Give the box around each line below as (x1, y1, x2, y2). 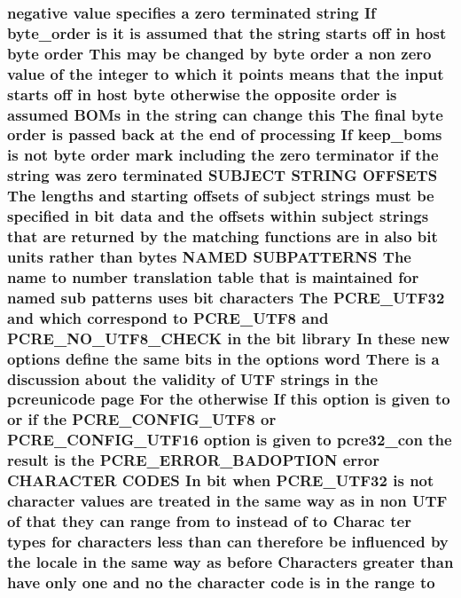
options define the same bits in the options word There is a (7, 347, 440, 369)
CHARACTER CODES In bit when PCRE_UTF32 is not (7, 469, 434, 492)
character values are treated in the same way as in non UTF (7, 490, 448, 512)
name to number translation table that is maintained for (7, 265, 419, 287)
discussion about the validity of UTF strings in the (7, 367, 379, 389)
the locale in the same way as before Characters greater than (7, 550, 454, 572)
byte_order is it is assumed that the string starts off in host (7, 21, 447, 43)
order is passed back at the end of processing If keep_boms (7, 123, 442, 146)
